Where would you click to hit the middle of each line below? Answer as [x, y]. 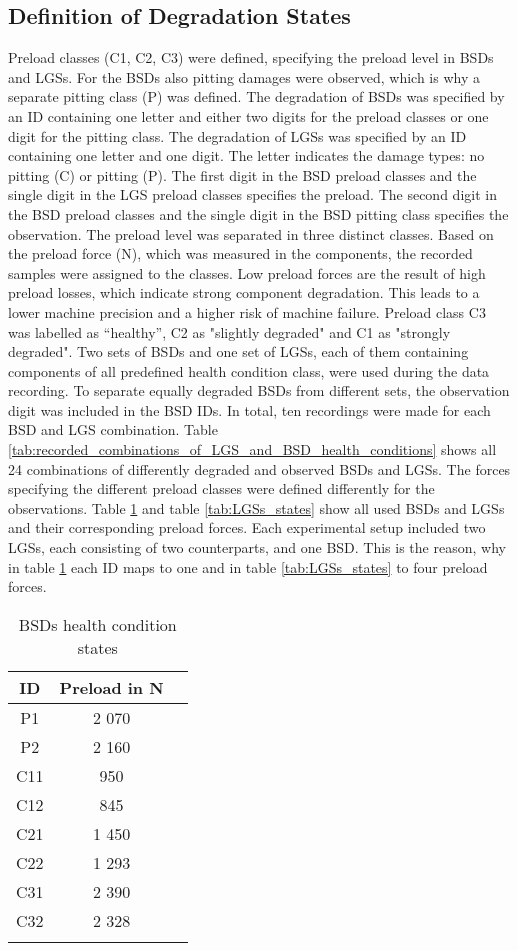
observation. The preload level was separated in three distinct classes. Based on [251, 233]
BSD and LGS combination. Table [113, 429]
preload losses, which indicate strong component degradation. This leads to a [244, 292]
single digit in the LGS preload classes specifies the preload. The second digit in [252, 194]
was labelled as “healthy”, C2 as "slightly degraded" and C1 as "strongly [229, 331]
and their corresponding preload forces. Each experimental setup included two [247, 527]
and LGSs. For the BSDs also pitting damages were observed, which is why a [244, 76]
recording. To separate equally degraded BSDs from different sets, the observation [259, 390]
